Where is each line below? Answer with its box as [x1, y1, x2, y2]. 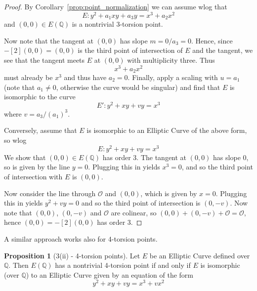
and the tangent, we [192, 45, 253, 55]
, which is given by [140, 188, 197, 198]
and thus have [64, 72, 107, 83]
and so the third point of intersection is [81, 198, 201, 208]
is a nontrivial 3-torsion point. [72, 19, 163, 29]
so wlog [4, 135, 27, 145]
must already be [4, 72, 53, 83]
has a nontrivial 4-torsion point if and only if [55, 260, 191, 270]
